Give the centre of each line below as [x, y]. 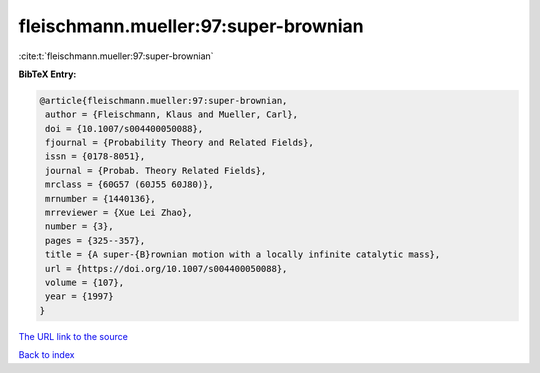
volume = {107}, [85, 282]
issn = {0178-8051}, [95, 156]
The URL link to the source [73, 336]
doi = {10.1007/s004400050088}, [124, 128]
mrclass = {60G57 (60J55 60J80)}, [129, 184]
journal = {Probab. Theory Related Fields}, [156, 170]
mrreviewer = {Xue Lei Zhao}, [119, 213]
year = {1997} [79, 296]
